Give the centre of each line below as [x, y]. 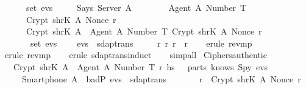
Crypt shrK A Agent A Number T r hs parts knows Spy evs [141, 66]
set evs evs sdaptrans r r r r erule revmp [141, 43]
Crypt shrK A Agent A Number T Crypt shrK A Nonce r [144, 31]
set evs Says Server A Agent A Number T [136, 7]
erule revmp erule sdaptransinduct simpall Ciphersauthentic [136, 55]
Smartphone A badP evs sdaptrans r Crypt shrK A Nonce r [161, 78]
